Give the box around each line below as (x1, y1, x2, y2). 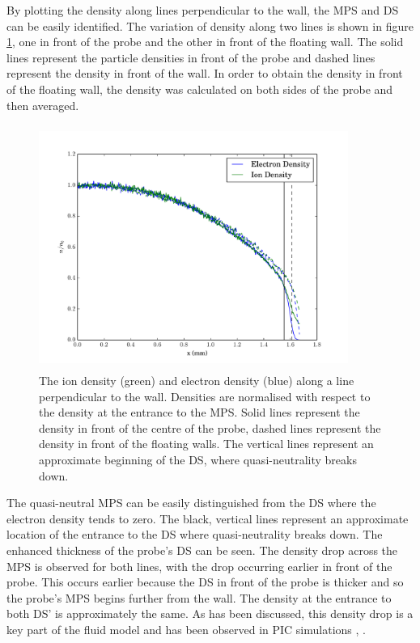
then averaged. (6, 96, 79, 113)
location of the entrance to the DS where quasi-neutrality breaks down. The (6, 526, 383, 543)
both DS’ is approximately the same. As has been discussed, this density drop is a (6, 605, 414, 622)
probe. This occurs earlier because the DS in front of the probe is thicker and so (6, 573, 404, 590)
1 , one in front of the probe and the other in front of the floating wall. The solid (6, 33, 404, 50)
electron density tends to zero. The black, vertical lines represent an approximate (6, 510, 409, 527)
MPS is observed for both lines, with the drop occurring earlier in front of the (6, 557, 392, 574)
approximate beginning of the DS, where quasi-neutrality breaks (39, 451, 357, 468)
